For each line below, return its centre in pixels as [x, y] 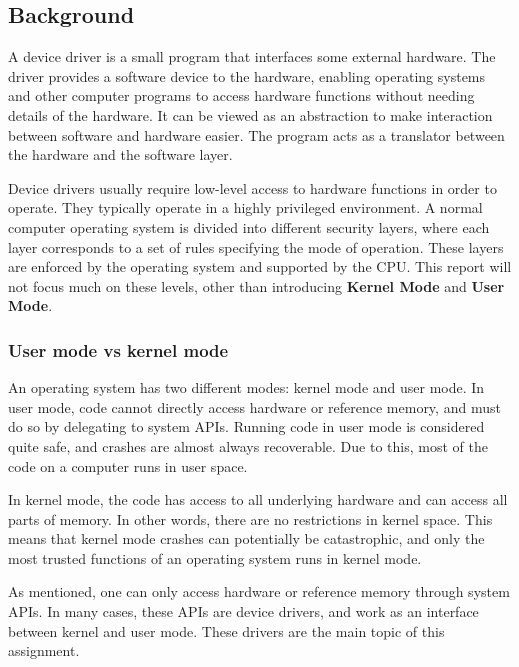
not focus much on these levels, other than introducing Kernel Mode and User [256, 285]
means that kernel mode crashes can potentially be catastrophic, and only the [246, 538]
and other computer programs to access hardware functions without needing [241, 95]
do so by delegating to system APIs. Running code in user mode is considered [246, 426]
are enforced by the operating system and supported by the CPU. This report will [260, 266]
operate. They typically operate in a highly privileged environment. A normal [245, 207]
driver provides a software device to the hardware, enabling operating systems [247, 75]
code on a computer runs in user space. [128, 465]
